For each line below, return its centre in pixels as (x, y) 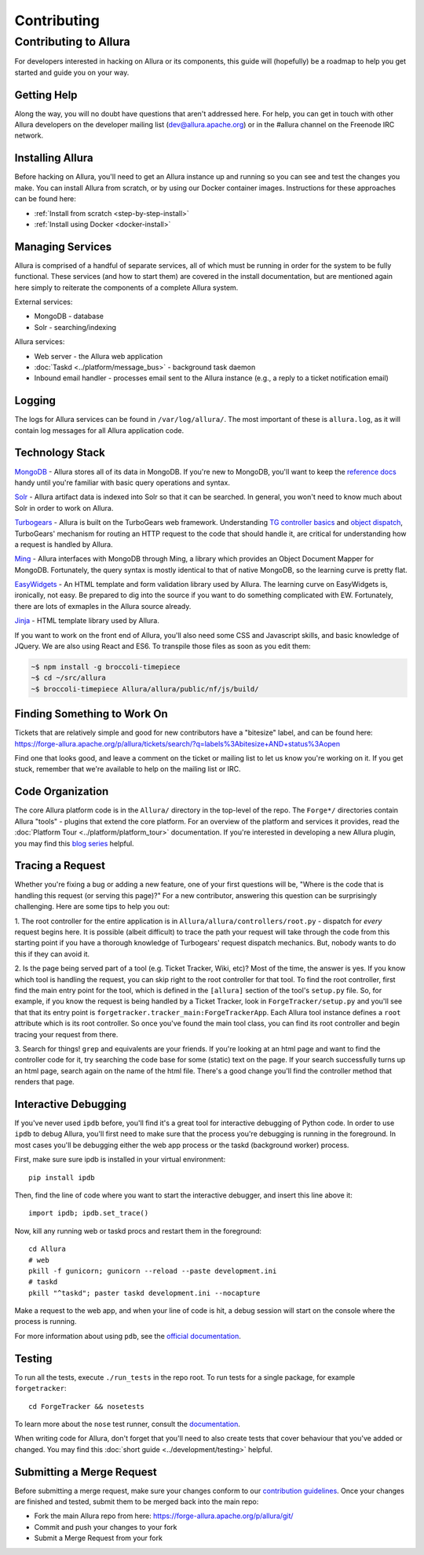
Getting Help (46, 95)
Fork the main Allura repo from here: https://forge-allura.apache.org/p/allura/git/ (164, 1516)
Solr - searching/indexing (75, 327)
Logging (35, 401)
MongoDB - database (69, 316)
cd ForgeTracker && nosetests (87, 1406)
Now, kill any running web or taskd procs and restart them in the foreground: (138, 1230)
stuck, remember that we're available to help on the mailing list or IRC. (128, 769)
